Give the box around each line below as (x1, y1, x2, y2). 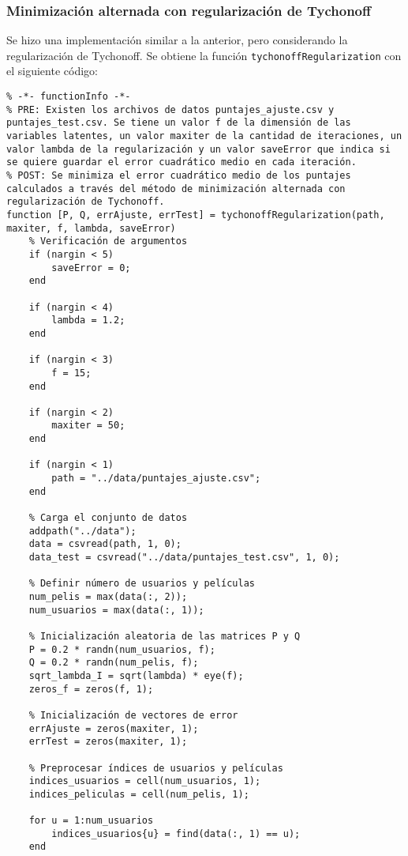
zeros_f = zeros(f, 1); (28, 683, 154, 695)
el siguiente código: (6, 62, 98, 79)
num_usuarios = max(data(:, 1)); (28, 604, 204, 616)
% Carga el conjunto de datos (28, 512, 188, 524)
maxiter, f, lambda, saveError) (6, 222, 176, 234)
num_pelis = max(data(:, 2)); (28, 591, 188, 602)
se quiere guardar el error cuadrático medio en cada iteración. (6, 156, 357, 168)
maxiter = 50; (51, 420, 125, 432)
